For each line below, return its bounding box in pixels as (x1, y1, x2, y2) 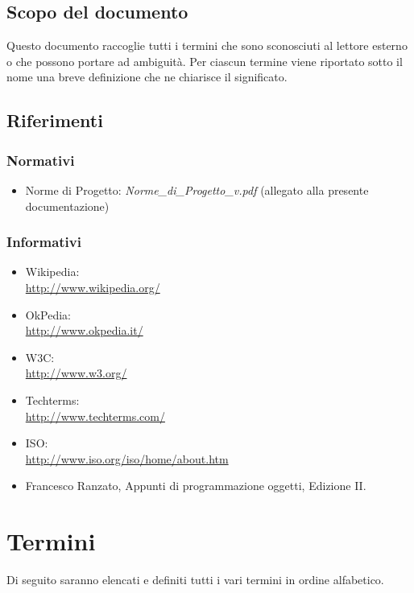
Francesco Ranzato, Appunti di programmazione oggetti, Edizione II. (25, 477, 366, 494)
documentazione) (25, 197, 110, 214)
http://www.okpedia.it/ (25, 322, 143, 339)
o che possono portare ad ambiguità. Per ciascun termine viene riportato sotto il (6, 52, 403, 69)
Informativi (6, 232, 81, 252)
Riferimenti (6, 108, 103, 133)
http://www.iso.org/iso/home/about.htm (25, 450, 229, 467)
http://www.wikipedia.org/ (25, 278, 160, 295)
